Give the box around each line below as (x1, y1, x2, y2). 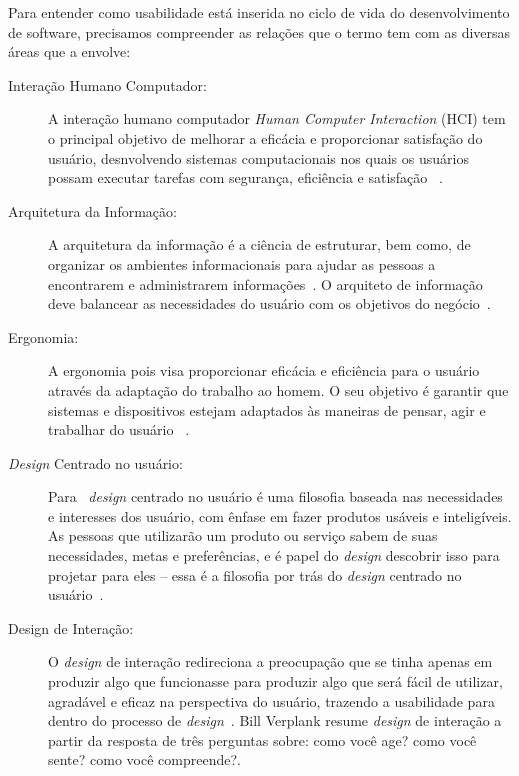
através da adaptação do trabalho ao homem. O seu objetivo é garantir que (48, 379, 509, 400)
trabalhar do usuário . (48, 419, 190, 440)
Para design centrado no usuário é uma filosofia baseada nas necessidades (48, 486, 503, 507)
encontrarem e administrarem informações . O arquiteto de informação (48, 273, 483, 294)
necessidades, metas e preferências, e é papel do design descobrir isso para (48, 545, 500, 566)
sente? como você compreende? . (48, 749, 241, 770)
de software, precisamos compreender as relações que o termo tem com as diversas (8, 21, 511, 42)
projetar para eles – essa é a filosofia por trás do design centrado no (48, 564, 462, 585)
